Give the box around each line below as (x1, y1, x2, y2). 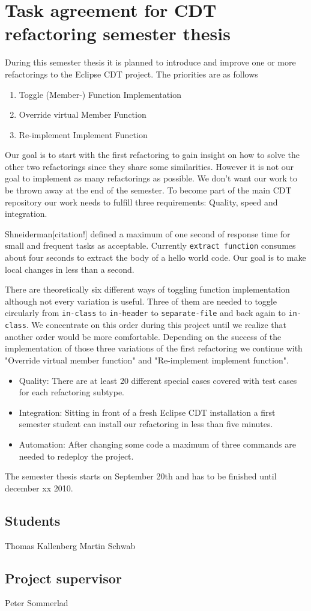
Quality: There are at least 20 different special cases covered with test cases (19, 374, 297, 386)
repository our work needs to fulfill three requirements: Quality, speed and (5, 195, 278, 208)
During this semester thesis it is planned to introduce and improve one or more (5, 56, 296, 68)
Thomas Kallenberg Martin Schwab (5, 539, 136, 552)
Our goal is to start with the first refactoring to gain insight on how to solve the (5, 148, 300, 161)
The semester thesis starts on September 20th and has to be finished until (5, 470, 277, 482)
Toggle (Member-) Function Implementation (19, 88, 181, 100)
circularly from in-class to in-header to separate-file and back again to (5, 306, 286, 319)
